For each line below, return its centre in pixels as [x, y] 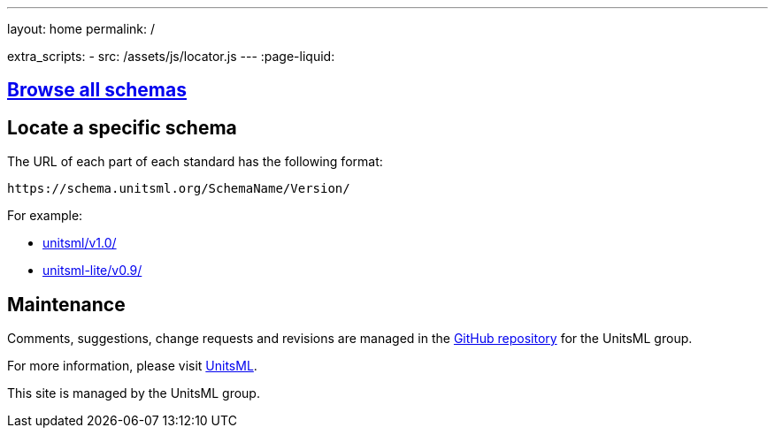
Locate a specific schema [122, 127]
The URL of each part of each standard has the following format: [195, 162]
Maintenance [66, 304]
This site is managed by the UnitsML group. [134, 393]
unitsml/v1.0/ [80, 243]
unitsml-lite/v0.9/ [92, 271]
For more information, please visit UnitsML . [132, 366]
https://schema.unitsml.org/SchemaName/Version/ [179, 189]
